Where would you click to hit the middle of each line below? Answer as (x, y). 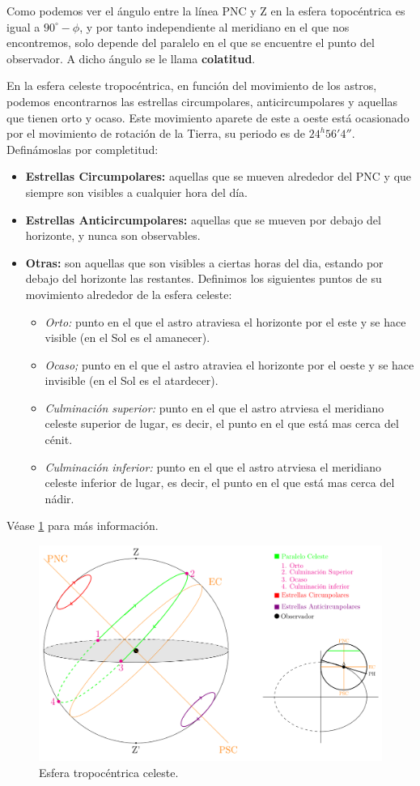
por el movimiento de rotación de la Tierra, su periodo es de (156, 133)
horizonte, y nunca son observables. (113, 235)
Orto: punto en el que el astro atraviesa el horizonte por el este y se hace (225, 321)
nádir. (59, 498)
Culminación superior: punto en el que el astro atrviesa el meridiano (214, 407)
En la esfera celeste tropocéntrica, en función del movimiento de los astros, (192, 85)
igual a (23, 26)
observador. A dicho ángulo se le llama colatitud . (131, 58)
